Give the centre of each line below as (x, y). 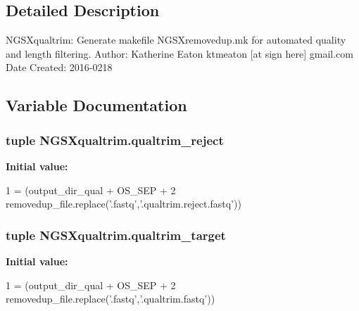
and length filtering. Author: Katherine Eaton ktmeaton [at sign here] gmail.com (179, 53)
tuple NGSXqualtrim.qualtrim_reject (115, 140)
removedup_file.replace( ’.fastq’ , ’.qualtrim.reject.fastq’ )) (124, 204)
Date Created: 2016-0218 (59, 67)
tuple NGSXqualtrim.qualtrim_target (116, 235)
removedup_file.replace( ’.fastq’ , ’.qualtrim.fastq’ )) (111, 299)
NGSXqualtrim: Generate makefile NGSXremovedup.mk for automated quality (176, 40)
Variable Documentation (96, 105)
